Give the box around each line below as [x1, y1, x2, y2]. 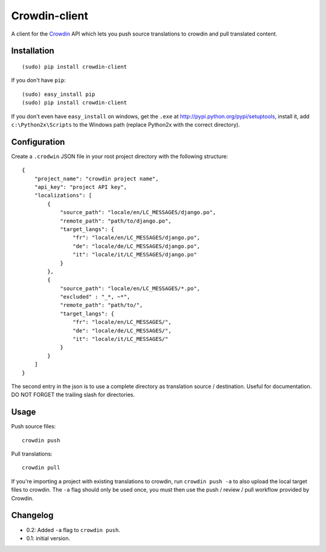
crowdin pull [22, 465, 60, 471]
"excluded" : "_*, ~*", [60, 293, 130, 300]
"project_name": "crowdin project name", [34, 175, 159, 182]
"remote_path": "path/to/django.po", [60, 217, 172, 224]
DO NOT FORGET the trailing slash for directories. [11, 391, 135, 398]
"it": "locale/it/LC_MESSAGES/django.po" [72, 251, 197, 258]
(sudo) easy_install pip [22, 90, 95, 98]
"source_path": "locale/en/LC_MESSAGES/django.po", [60, 209, 217, 216]
